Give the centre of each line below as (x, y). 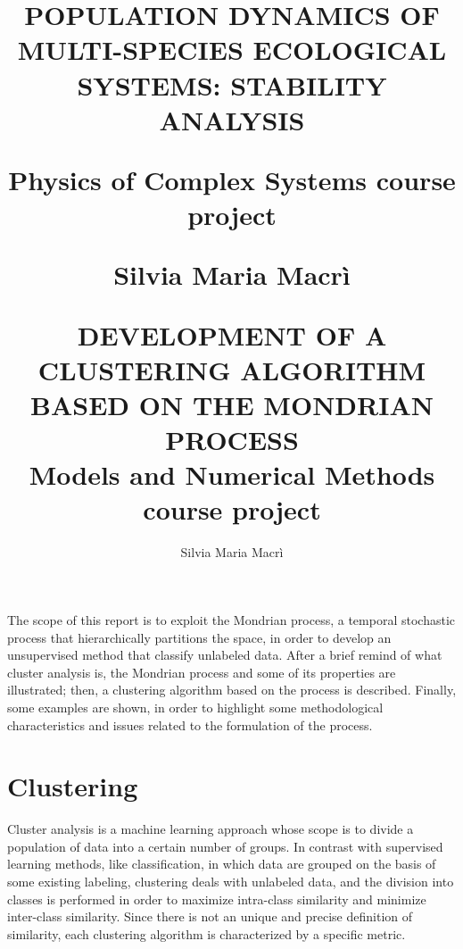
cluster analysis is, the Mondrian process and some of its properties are (202, 672)
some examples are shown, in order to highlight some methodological (195, 707)
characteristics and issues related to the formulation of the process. (190, 724)
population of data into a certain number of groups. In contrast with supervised (225, 846)
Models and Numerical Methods (232, 474)
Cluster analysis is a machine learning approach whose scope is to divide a (211, 829)
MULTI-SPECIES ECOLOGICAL (232, 50)
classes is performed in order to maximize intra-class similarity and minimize (217, 899)
